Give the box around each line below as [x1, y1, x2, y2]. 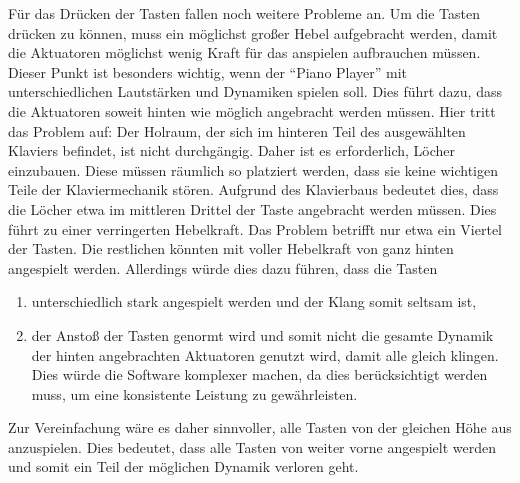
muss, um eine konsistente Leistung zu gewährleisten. [31, 383, 358, 404]
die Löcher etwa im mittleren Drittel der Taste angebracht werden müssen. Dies [8, 198, 497, 219]
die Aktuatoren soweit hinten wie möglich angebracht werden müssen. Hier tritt [8, 100, 496, 121]
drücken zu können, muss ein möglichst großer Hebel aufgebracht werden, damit [8, 22, 498, 43]
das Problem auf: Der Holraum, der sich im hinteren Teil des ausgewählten [8, 120, 466, 141]
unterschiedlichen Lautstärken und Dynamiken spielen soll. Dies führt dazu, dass [8, 81, 502, 102]
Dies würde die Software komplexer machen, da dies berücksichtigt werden [31, 364, 488, 385]
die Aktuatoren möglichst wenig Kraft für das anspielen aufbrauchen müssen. [8, 42, 481, 63]
